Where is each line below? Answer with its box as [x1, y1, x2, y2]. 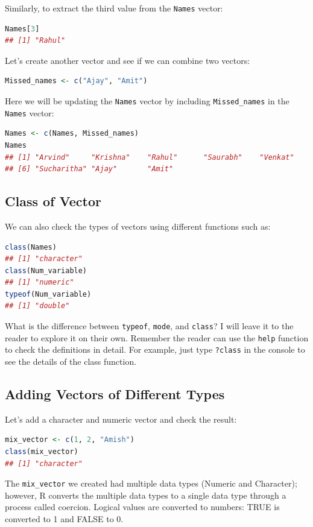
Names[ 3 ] [5, 24, 40, 33]
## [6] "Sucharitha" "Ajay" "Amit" [5, 165, 174, 174]
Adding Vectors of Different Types [5, 385, 225, 403]
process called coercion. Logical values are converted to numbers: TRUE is [5, 500, 280, 513]
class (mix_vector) [5, 447, 78, 456]
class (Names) [5, 242, 57, 251]
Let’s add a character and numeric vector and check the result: [5, 412, 237, 425]
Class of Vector [5, 192, 101, 210]
